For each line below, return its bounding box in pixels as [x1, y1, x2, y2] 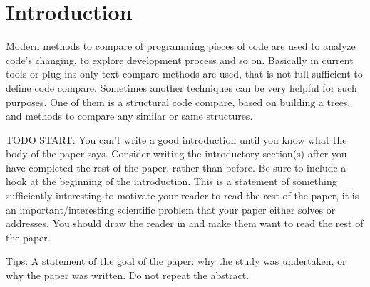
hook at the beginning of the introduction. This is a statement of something [6, 174, 337, 189]
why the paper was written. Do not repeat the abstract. [6, 268, 250, 283]
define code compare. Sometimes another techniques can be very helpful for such [6, 80, 357, 95]
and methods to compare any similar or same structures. [6, 108, 253, 123]
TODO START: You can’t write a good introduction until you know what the [6, 132, 347, 147]
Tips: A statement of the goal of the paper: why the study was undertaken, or [6, 254, 346, 268]
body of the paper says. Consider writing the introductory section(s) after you [6, 146, 347, 161]
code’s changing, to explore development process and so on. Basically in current [6, 52, 354, 67]
